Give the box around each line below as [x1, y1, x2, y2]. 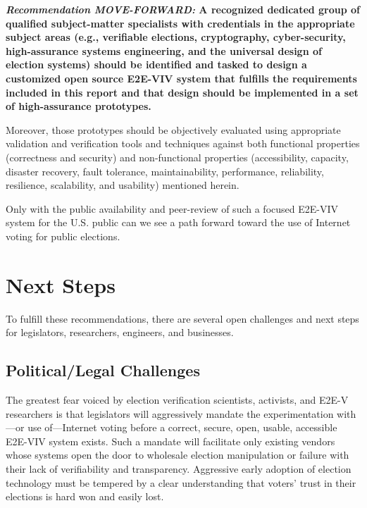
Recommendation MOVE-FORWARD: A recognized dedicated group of [6, 2, 361, 16]
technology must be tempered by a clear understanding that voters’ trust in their [6, 475, 356, 490]
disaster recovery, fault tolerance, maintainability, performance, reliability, [6, 163, 324, 178]
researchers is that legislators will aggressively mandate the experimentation [6, 406, 334, 421]
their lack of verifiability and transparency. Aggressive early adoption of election [6, 461, 352, 476]
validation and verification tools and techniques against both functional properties [6, 136, 360, 151]
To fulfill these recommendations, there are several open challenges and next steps [6, 311, 359, 326]
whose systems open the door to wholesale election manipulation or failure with [6, 447, 349, 462]
